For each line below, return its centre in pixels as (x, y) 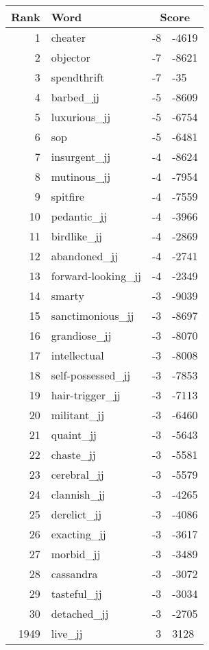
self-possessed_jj (91, 375)
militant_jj (78, 415)
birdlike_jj (77, 236)
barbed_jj (75, 97)
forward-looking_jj (96, 276)
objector (71, 57)
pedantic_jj (79, 216)
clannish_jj (78, 494)
